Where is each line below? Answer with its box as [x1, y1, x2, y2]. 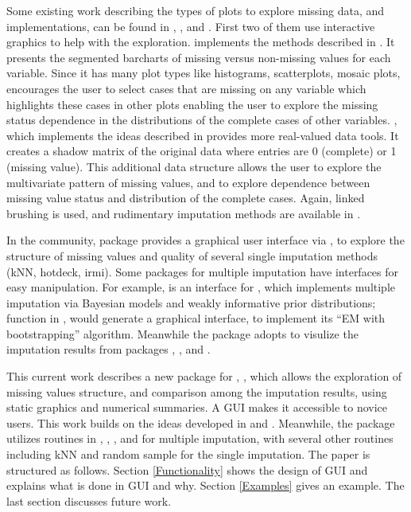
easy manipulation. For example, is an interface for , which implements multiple [6, 279, 395, 295]
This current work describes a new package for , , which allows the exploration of [6, 368, 402, 385]
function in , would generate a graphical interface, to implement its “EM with [6, 310, 386, 326]
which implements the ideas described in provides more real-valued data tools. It [6, 127, 399, 143]
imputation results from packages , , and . [6, 341, 211, 358]
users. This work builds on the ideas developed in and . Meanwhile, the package [6, 414, 395, 431]
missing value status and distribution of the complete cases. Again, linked [6, 190, 365, 206]
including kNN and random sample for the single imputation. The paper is [6, 446, 370, 463]
